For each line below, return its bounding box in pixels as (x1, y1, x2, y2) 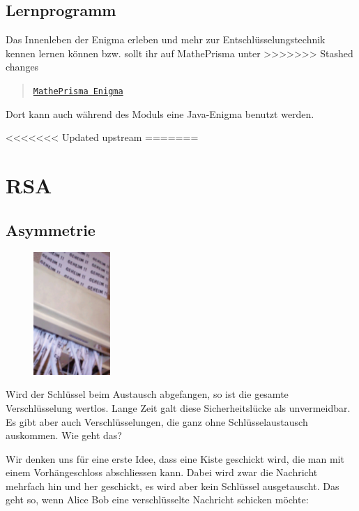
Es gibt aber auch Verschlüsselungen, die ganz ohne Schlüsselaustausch (6, 414, 308, 429)
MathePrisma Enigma (33, 86, 123, 96)
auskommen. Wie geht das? (6, 428, 122, 443)
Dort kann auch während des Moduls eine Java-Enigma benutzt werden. (6, 106, 314, 121)
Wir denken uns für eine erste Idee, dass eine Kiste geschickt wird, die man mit (6, 451, 344, 466)
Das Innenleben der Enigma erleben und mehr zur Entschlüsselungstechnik (6, 32, 326, 47)
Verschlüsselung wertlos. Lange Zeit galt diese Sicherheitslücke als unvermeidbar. (6, 400, 351, 415)
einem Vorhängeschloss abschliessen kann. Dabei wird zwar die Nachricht (6, 465, 318, 480)
